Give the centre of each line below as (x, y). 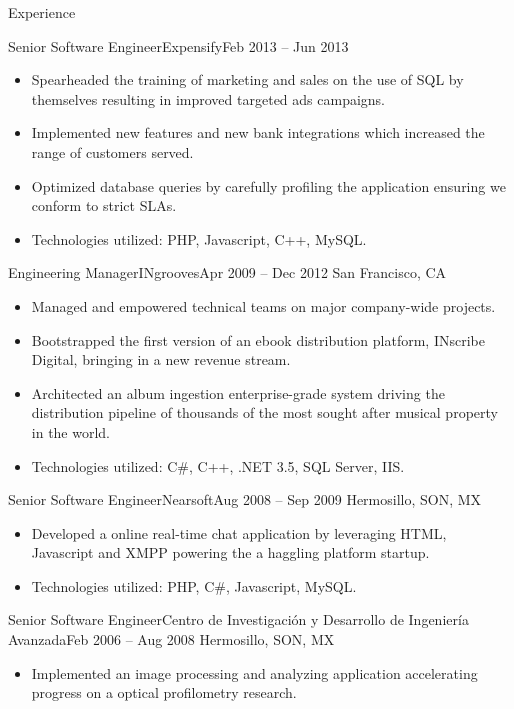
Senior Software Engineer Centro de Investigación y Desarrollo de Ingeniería (238, 619)
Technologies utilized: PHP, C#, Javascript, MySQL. (194, 585)
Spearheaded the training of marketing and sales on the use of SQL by (247, 79)
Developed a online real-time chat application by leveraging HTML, (239, 532)
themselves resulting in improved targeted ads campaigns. (208, 98)
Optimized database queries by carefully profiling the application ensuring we (268, 185)
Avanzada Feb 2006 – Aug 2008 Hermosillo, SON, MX (171, 639)
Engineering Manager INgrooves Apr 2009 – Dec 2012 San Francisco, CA (227, 272)
